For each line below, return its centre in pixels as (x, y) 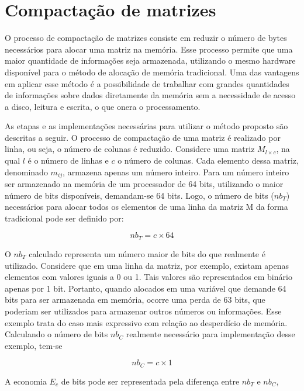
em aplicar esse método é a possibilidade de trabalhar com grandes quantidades (147, 83)
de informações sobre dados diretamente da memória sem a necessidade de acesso (150, 95)
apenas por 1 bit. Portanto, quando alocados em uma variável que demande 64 (146, 288)
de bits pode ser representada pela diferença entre (150, 381)
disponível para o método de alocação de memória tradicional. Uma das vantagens (152, 72)
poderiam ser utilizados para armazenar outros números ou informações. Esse (143, 311)
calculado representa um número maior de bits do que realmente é (147, 253)
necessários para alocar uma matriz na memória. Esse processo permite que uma (149, 49)
